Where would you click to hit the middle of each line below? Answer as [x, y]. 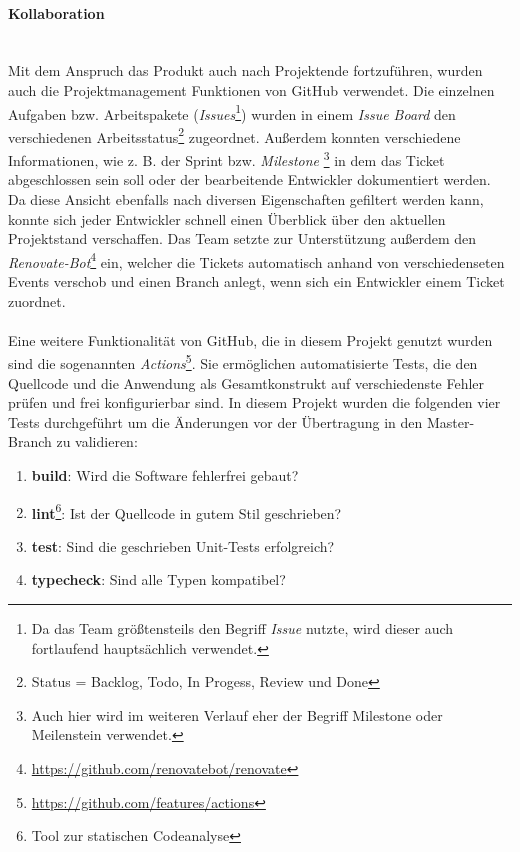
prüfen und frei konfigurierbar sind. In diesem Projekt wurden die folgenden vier [254, 402]
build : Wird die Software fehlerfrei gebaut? [165, 474]
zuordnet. [37, 300]
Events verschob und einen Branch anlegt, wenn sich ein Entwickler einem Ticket [256, 280]
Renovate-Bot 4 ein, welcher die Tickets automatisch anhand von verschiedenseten [256, 260]
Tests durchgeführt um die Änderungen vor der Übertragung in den [215, 421]
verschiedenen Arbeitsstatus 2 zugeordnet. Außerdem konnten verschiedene [234, 135]
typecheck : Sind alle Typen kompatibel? [158, 579]
